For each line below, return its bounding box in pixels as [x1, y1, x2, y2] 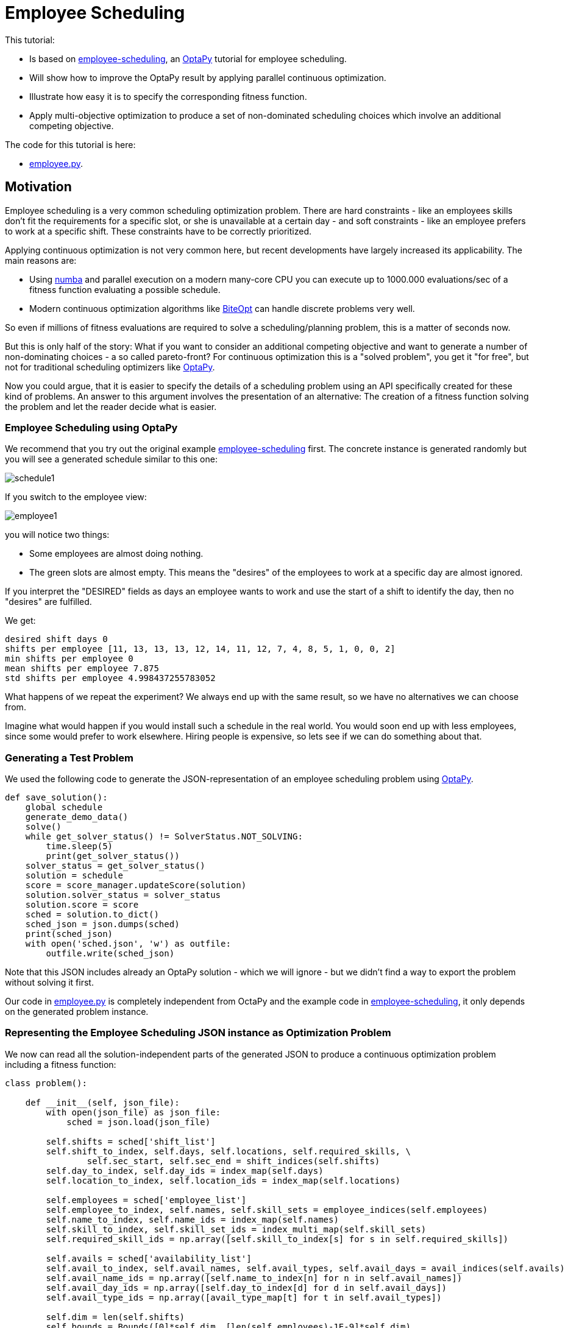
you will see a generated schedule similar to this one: [5, 454, 218, 465]
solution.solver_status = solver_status [25, 890, 221, 900]
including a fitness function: [5, 1059, 116, 1070]
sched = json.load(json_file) [66, 1117, 211, 1127]
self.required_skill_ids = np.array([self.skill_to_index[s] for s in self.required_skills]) [46, 1234, 509, 1244]
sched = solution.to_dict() [25, 909, 159, 920]
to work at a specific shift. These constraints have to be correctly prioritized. [5, 225, 311, 236]
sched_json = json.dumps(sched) [25, 919, 180, 930]
